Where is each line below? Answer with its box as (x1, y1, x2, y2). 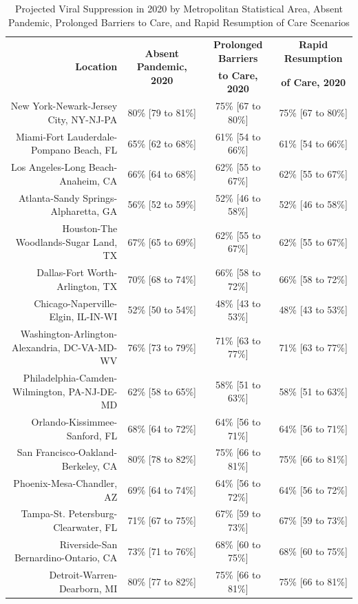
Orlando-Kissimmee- (31, 415, 118, 429)
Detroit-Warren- (49, 567, 118, 582)
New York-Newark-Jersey (10, 98, 118, 113)
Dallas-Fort (36, 265, 84, 280)
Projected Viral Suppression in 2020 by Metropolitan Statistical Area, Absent (15, 1, 343, 15)
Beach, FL (74, 143, 118, 157)
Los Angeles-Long (10, 160, 86, 174)
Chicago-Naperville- (34, 295, 118, 310)
